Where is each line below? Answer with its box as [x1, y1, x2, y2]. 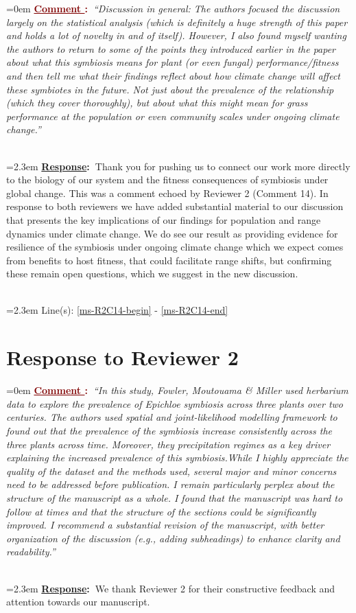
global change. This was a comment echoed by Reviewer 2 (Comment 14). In [6, 185, 329, 200]
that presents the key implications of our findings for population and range [6, 212, 321, 227]
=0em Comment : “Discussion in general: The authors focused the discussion [6, 1, 340, 15]
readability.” [6, 544, 56, 559]
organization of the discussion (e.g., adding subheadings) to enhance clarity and [6, 531, 340, 545]
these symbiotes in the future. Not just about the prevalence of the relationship [6, 82, 334, 96]
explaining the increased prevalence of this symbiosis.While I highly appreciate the [6, 450, 348, 465]
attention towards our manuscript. [6, 594, 150, 609]
